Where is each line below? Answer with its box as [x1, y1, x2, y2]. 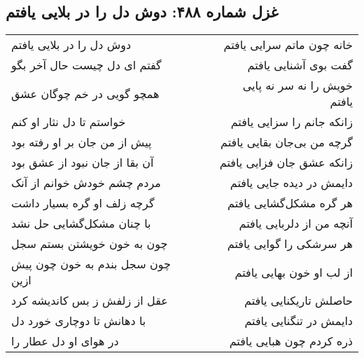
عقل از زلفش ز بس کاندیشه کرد [11, 292, 168, 309]
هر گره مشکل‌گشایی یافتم [227, 195, 353, 212]
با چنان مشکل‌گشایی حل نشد [11, 215, 151, 232]
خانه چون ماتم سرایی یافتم [223, 36, 353, 53]
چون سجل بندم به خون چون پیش [11, 256, 171, 273]
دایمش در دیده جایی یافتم [230, 174, 353, 191]
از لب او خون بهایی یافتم [234, 263, 353, 280]
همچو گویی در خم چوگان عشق [11, 85, 160, 102]
